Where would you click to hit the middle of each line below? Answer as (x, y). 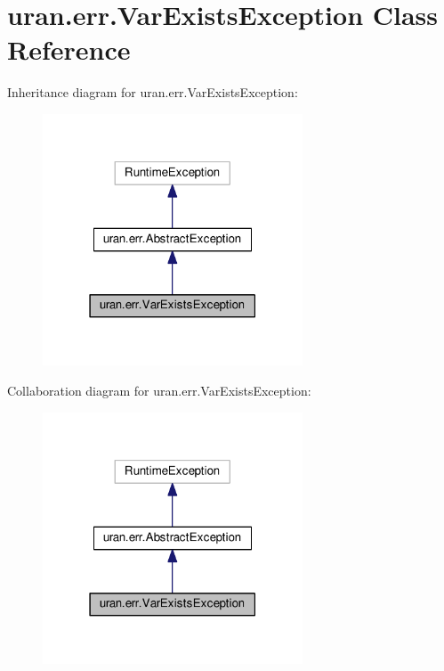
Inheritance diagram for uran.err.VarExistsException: (153, 92)
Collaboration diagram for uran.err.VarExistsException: (159, 390)
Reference (69, 49)
